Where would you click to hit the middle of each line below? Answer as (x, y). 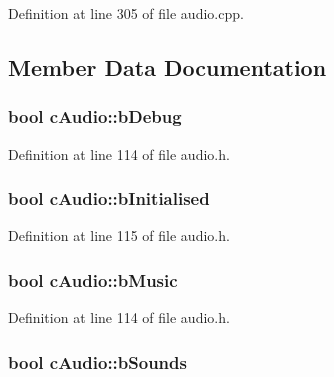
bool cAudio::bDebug (95, 116)
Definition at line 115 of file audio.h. (119, 235)
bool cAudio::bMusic (93, 279)
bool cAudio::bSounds (97, 361)
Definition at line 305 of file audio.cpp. (126, 13)
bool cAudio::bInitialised (109, 198)
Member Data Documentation (167, 66)
